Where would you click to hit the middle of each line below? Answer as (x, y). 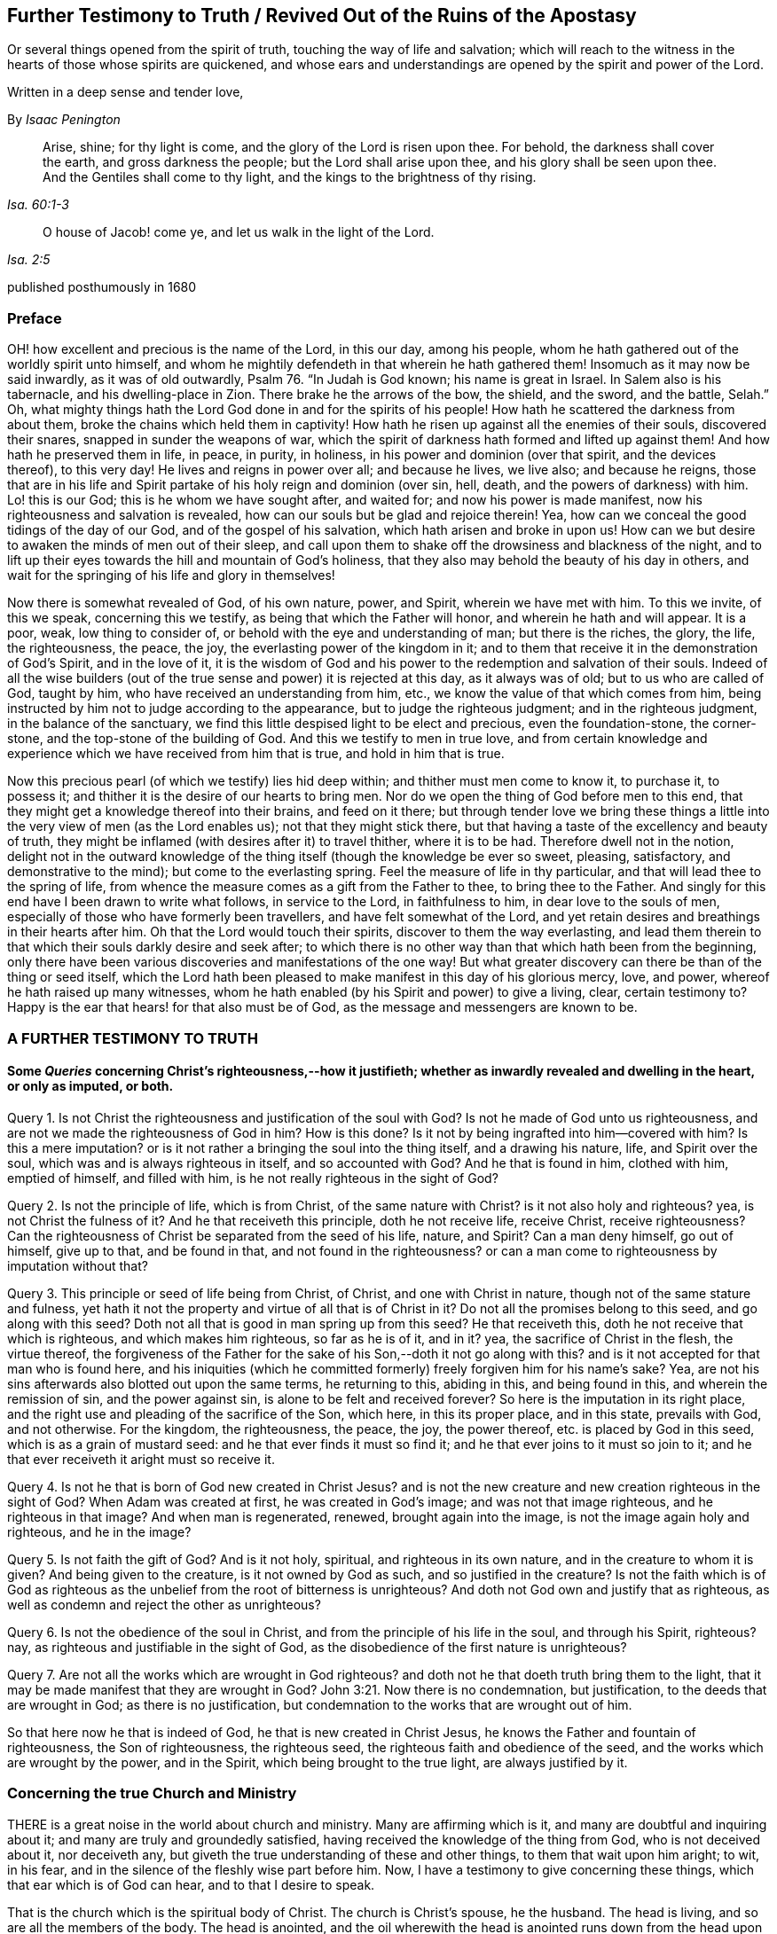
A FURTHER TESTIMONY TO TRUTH (133, 1038)
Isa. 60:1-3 (38, 205)
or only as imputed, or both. (90, 1086)
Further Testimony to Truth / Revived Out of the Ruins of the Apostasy (322, 16)
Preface (35, 318)
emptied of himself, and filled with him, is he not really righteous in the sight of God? (253, 1178)
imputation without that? (78, 1265)
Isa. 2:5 (29, 260)
